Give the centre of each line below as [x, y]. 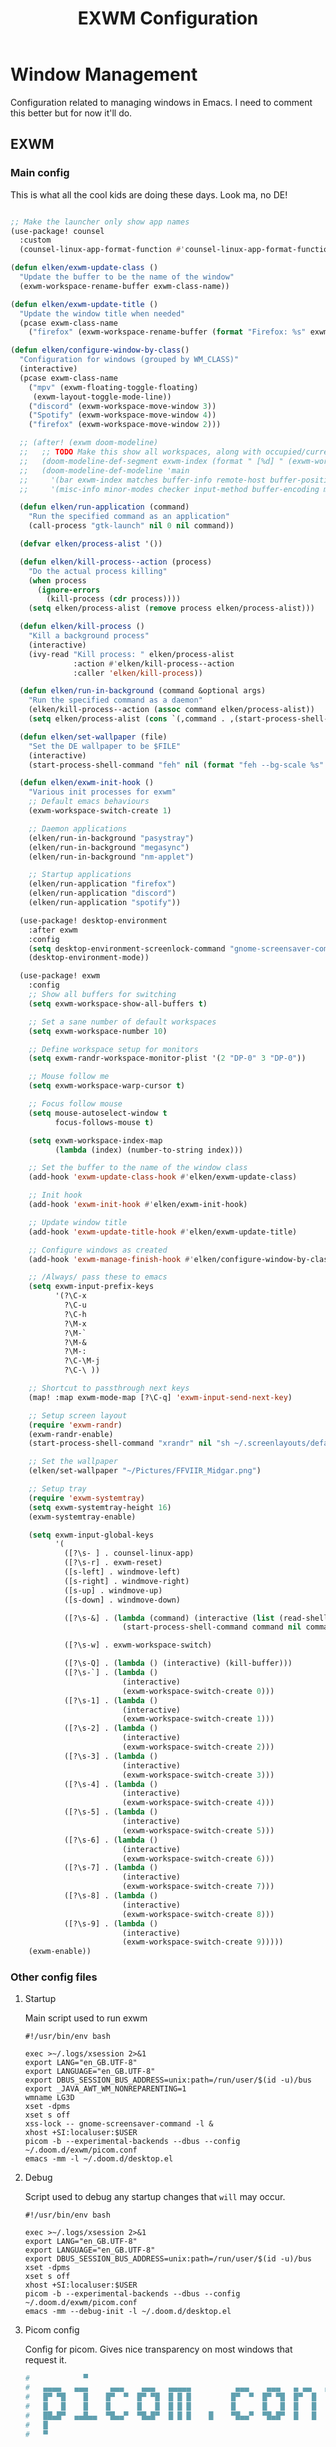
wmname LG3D [49, 2098]
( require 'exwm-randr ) [75, 1425]
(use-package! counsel [57, 231]
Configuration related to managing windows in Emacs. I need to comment [161, 102]
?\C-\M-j [82, 1361]
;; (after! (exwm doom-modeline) [89, 443]
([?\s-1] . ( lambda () [111, 1700]
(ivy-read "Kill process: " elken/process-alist [131, 654]
